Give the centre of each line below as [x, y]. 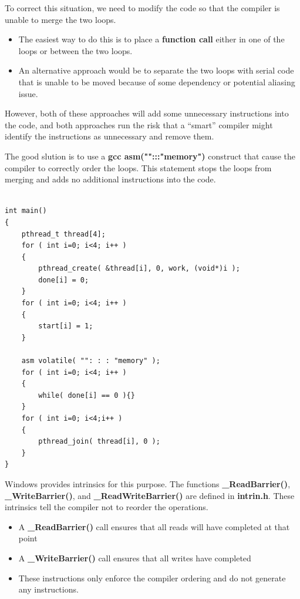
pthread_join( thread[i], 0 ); [99, 442]
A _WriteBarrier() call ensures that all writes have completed [135, 558]
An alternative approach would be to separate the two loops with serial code [156, 70]
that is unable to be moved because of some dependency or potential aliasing [157, 81]
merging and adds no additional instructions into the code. [110, 179]
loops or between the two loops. [75, 50]
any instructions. [48, 589]
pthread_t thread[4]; [63, 234]
